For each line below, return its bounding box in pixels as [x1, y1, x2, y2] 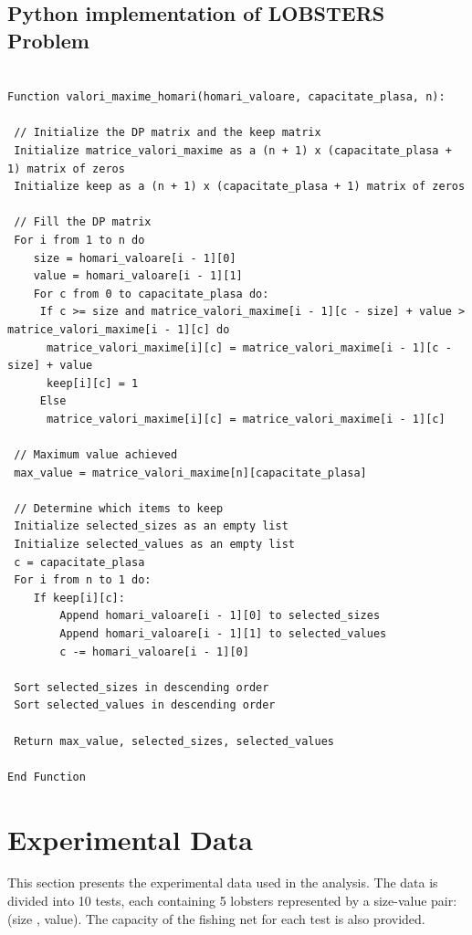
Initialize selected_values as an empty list [14, 538, 295, 552]
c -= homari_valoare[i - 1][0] [59, 645, 249, 658]
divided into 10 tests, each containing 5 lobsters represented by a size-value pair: [7, 891, 457, 910]
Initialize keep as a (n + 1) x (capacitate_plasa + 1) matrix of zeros [14, 180, 466, 194]
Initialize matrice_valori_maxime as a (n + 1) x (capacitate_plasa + [14, 143, 452, 157]
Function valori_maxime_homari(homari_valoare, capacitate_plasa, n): [7, 90, 446, 104]
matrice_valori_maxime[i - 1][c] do [7, 322, 230, 336]
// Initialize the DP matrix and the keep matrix [14, 126, 321, 140]
